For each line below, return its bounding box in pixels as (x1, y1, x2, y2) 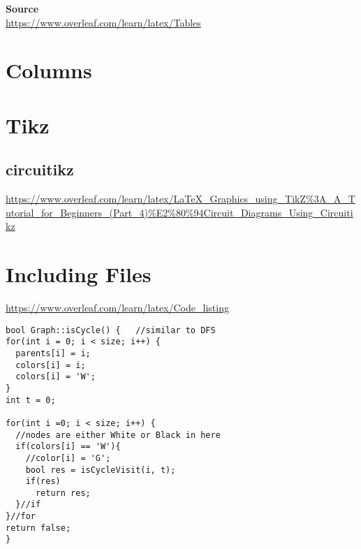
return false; (6, 522, 71, 533)
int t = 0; (6, 395, 56, 405)
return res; (35, 488, 91, 498)
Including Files (6, 260, 152, 288)
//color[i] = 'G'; (25, 453, 111, 463)
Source (6, 1, 39, 15)
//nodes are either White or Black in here (15, 430, 221, 440)
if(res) (25, 476, 61, 487)
